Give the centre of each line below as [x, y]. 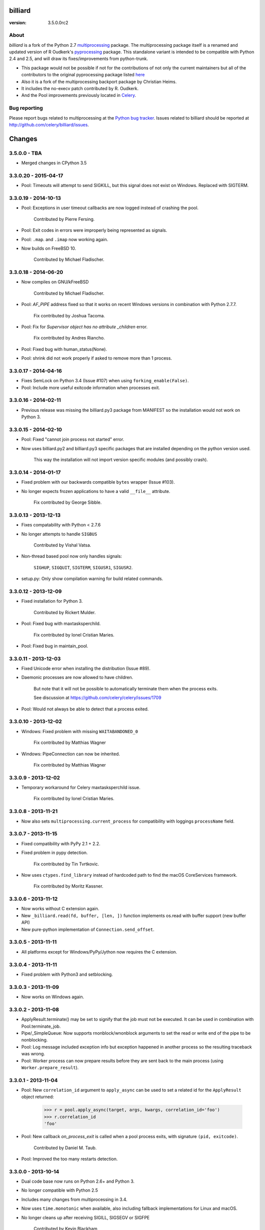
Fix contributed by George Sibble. [68, 502]
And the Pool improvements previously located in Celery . [79, 95]
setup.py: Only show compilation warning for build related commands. [92, 579]
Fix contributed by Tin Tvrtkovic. [66, 864]
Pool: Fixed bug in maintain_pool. [55, 646]
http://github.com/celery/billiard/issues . [49, 124]
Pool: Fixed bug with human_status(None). [64, 349]
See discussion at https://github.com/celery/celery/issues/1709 [97, 698]
